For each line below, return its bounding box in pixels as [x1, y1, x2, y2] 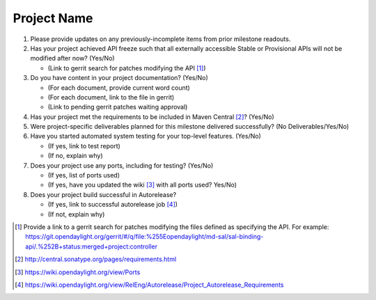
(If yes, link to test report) [47, 141, 121, 150]
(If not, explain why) [47, 210, 105, 219]
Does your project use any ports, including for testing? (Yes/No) [30, 161, 214, 170]
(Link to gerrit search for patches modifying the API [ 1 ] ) [47, 63, 206, 72]
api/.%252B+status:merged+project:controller [25, 242, 158, 251]
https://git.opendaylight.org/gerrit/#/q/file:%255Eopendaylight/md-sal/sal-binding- [25, 232, 264, 241]
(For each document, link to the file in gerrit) [47, 93, 175, 101]
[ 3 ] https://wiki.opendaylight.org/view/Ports [15, 268, 141, 276]
